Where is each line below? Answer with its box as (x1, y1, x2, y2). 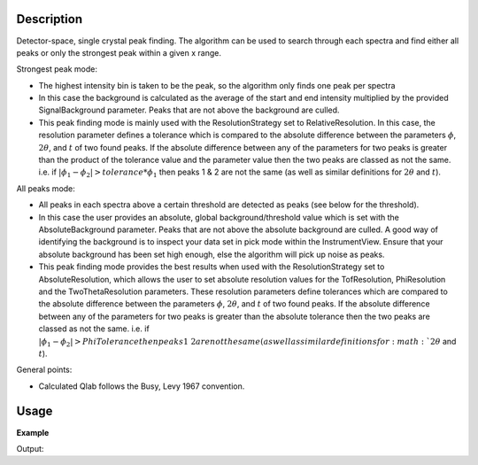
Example (16, 427, 50, 438)
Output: (16, 443, 44, 453)
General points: (16, 364, 73, 376)
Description (16, 12, 83, 27)
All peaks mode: (16, 182, 75, 194)
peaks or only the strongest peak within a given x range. (16, 47, 221, 58)
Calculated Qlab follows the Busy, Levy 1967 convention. (38, 381, 245, 391)
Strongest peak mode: (16, 64, 97, 74)
